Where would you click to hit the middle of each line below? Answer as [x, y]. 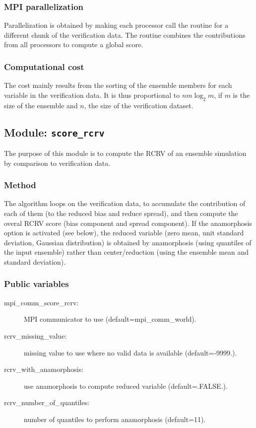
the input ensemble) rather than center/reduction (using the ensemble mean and [127, 252]
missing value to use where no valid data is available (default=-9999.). [130, 352]
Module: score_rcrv [54, 132]
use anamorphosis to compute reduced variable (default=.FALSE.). [126, 386]
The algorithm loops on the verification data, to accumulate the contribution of [125, 203]
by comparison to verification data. [57, 163]
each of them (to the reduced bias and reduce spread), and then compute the [121, 213]
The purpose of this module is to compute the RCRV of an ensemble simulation [125, 153]
